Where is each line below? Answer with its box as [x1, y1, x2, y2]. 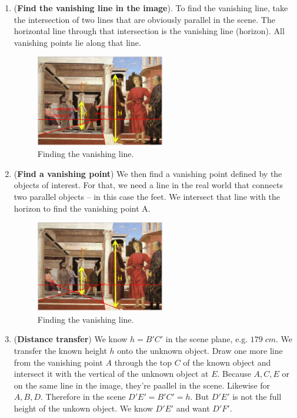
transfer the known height [14, 345, 107, 357]
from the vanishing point [14, 356, 103, 368]
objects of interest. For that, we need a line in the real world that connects [14, 179, 283, 191]
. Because [217, 367, 251, 380]
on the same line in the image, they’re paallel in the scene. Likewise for [14, 379, 271, 391]
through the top [114, 356, 172, 368]
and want [176, 402, 210, 414]
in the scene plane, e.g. [165, 333, 248, 345]
